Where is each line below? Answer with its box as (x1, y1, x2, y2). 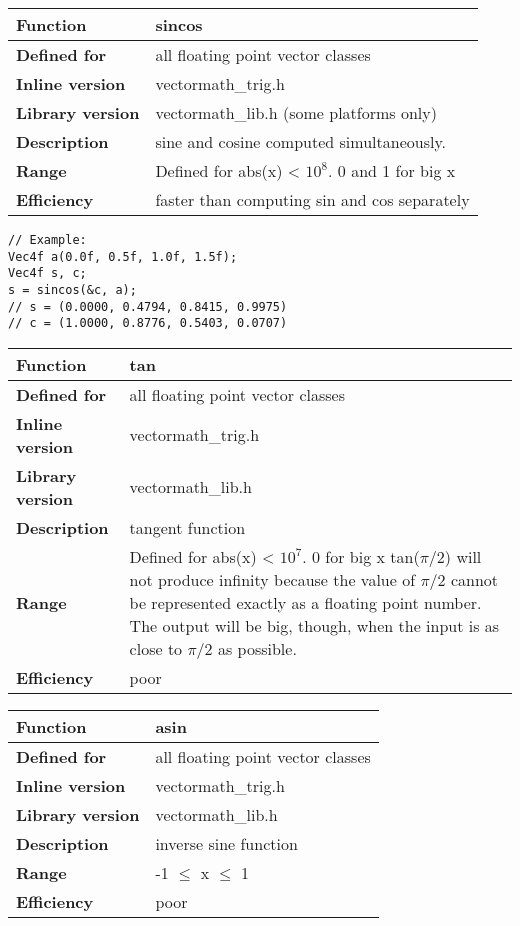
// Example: (8, 233, 87, 247)
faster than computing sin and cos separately (155, 188, 470, 211)
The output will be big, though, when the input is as (129, 613, 500, 637)
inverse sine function (155, 831, 298, 855)
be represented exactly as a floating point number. (129, 590, 482, 614)
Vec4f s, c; (8, 266, 87, 281)
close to (129, 636, 183, 660)
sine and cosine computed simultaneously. (155, 130, 446, 153)
